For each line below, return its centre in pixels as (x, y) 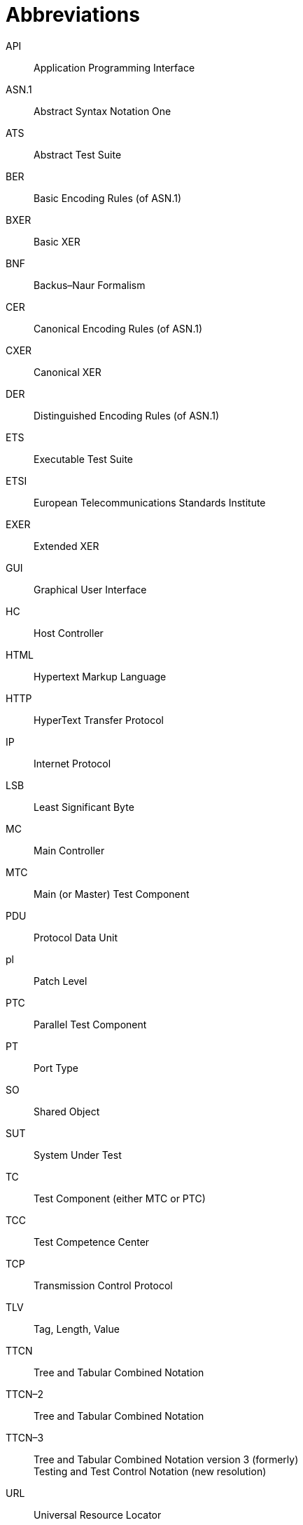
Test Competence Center (92, 1242)
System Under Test (78, 1155)
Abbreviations (73, 15)
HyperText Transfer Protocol (99, 720)
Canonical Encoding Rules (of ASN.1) (118, 328)
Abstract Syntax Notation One (103, 111)
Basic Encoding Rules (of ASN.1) (108, 198)
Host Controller (69, 633)
